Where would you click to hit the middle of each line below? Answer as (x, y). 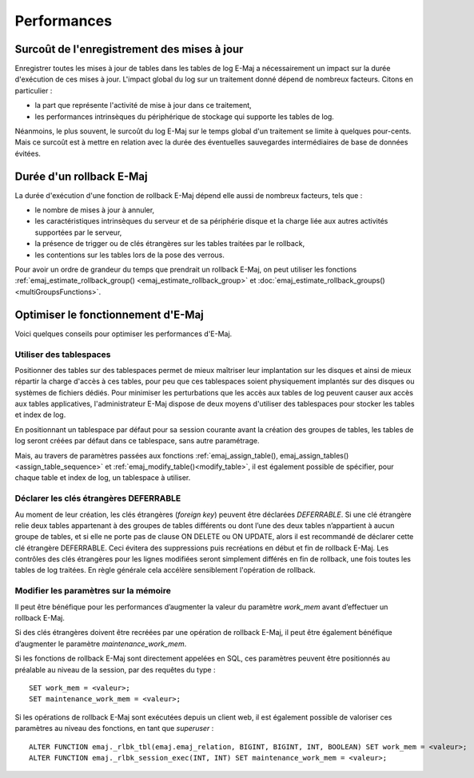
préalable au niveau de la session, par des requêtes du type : (115, 669)
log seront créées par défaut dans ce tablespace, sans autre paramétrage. (137, 441)
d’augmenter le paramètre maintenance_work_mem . (101, 644)
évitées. (28, 153)
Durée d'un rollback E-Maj (81, 176)
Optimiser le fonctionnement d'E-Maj (109, 314)
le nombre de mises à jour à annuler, (95, 210)
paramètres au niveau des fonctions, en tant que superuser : (114, 728)
